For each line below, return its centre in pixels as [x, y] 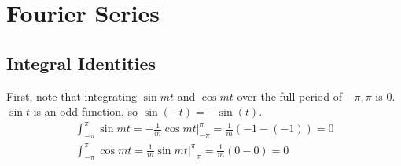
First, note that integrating [72, 96]
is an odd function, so [86, 111]
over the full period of [289, 96]
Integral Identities [81, 63]
